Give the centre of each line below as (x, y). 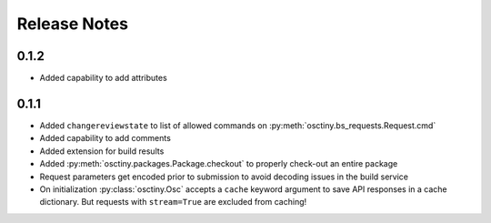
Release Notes (73, 24)
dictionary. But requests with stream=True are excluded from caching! (173, 202)
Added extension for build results (102, 151)
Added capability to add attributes (103, 78)
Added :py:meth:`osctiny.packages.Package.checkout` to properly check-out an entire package (219, 164)
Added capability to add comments (105, 138)
